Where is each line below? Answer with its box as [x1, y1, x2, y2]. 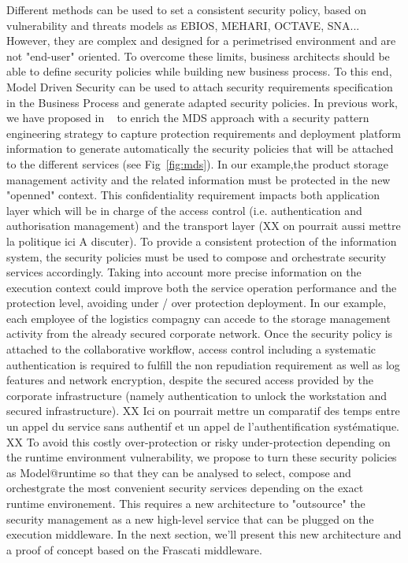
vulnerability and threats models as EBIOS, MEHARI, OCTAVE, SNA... [6, 17, 360, 33]
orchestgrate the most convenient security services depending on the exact [6, 480, 364, 496]
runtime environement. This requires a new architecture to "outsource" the [6, 495, 365, 511]
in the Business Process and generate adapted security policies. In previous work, [6, 94, 399, 110]
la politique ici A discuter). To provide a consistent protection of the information [6, 232, 397, 249]
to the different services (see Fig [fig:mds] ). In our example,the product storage [6, 155, 388, 172]
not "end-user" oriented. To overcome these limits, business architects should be [6, 47, 390, 64]
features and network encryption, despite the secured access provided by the [6, 372, 374, 388]
